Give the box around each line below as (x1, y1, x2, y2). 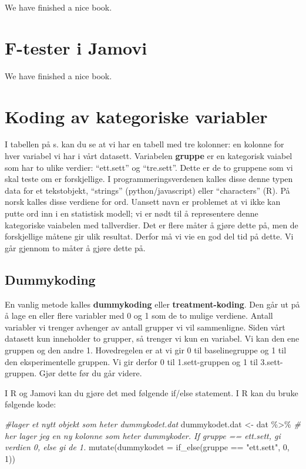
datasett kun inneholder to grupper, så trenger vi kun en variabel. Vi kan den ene (5, 332, 300, 345)
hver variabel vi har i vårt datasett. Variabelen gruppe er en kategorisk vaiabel (5, 150, 292, 162)
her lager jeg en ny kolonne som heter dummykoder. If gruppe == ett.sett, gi (5, 429, 281, 441)
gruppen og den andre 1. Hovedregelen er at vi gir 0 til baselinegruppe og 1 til (5, 343, 287, 356)
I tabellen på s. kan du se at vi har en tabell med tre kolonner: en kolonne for (5, 138, 284, 150)
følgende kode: (5, 398, 56, 410)
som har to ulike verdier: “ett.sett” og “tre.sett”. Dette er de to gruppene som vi (5, 161, 293, 173)
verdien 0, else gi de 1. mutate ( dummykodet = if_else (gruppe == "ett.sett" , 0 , (5, 441, 290, 453)
